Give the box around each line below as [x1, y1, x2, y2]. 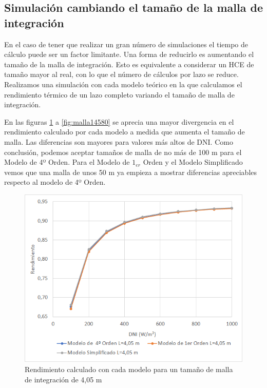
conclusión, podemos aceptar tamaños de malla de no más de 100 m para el [4, 146, 242, 157]
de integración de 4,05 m [25, 374, 102, 384]
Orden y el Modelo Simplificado [143, 157, 243, 167]
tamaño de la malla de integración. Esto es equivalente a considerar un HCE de [4, 59, 254, 69]
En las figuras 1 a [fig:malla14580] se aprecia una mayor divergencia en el [4, 116, 234, 127]
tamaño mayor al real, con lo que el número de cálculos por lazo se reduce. [4, 69, 239, 80]
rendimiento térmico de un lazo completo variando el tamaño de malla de [4, 89, 235, 100]
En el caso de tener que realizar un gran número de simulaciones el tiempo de [4, 38, 249, 49]
